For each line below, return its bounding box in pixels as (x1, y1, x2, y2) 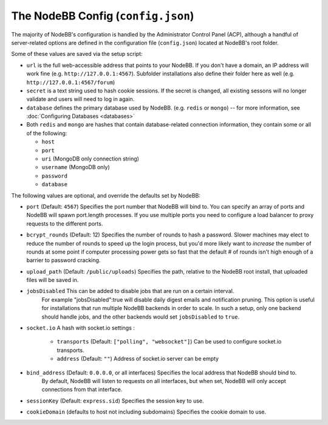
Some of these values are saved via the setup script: (11, 50, 143, 58)
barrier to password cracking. (26, 257, 101, 264)
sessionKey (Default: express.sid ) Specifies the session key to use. (26, 397, 204, 404)
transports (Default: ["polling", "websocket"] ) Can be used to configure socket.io (56, 338, 282, 345)
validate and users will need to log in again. (26, 95, 135, 103)
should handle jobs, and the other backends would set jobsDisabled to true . (41, 313, 240, 320)
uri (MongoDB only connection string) (41, 155, 140, 162)
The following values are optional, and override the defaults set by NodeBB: (11, 192, 200, 199)
